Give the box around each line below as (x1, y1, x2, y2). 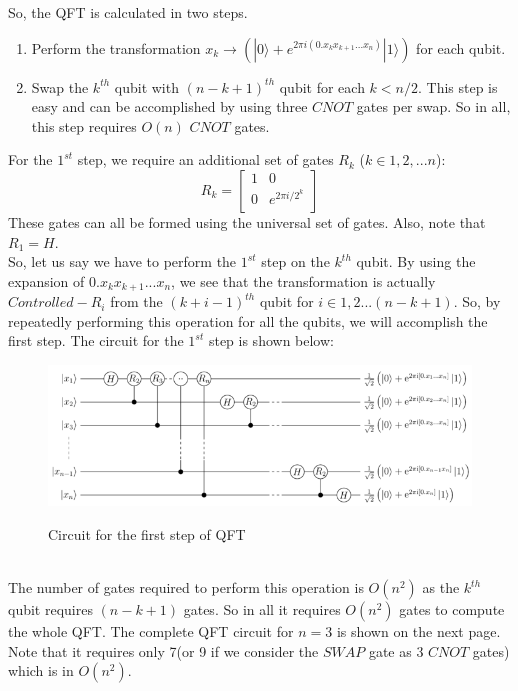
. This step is (417, 76, 498, 97)
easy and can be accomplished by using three (31, 96, 308, 117)
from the (110, 291, 163, 312)
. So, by (453, 291, 501, 312)
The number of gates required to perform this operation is (8, 577, 364, 598)
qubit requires (8, 599, 93, 620)
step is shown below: (208, 330, 334, 351)
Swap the (31, 76, 89, 97)
